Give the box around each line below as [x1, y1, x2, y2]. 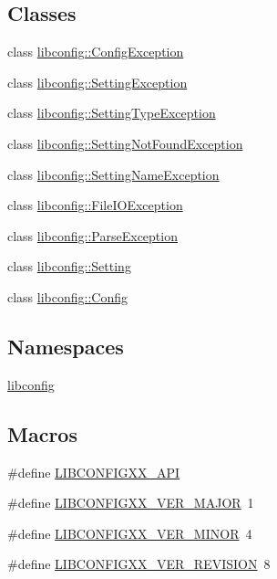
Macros [7, 419, 77, 447]
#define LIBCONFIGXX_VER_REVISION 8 [7, 554, 271, 574]
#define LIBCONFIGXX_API [7, 462, 180, 481]
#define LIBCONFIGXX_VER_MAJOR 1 [7, 493, 254, 512]
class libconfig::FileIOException [7, 195, 183, 215]
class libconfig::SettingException [7, 72, 188, 91]
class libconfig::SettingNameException [7, 164, 220, 184]
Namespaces [7, 332, 124, 360]
